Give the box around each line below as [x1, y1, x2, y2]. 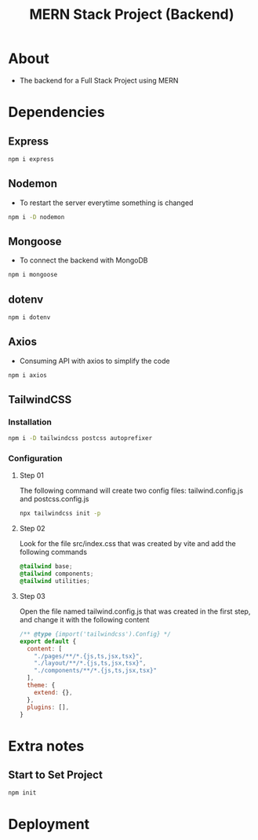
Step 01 [19, 471, 45, 480]
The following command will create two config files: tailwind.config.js [19, 486, 244, 496]
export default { [19, 637, 77, 645]
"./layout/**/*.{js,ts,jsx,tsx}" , [34, 659, 147, 667]
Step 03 [19, 591, 45, 600]
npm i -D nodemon [8, 213, 65, 221]
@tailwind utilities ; [19, 578, 90, 585]
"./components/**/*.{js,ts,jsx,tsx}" [34, 666, 157, 675]
